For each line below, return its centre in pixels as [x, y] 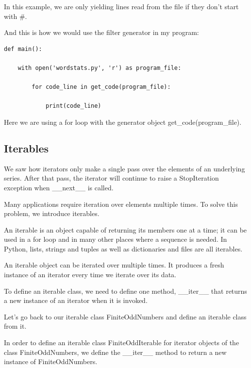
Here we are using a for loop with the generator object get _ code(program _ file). [123, 122]
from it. [15, 326]
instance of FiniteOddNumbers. [51, 361]
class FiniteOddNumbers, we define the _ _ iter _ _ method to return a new [115, 352]
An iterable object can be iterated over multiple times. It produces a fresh [114, 265]
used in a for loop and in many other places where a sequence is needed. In [116, 239]
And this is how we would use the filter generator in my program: [101, 32]
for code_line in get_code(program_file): [101, 87]
